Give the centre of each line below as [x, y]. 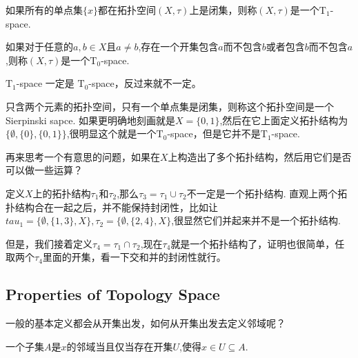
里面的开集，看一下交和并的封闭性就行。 [134, 257]
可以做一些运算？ [44, 170]
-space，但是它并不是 [214, 133]
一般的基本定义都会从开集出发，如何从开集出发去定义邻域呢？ [146, 323]
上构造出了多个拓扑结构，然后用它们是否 [260, 156]
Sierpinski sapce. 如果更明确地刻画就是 [90, 120]
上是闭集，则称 [223, 10]
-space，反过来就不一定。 [145, 83]
